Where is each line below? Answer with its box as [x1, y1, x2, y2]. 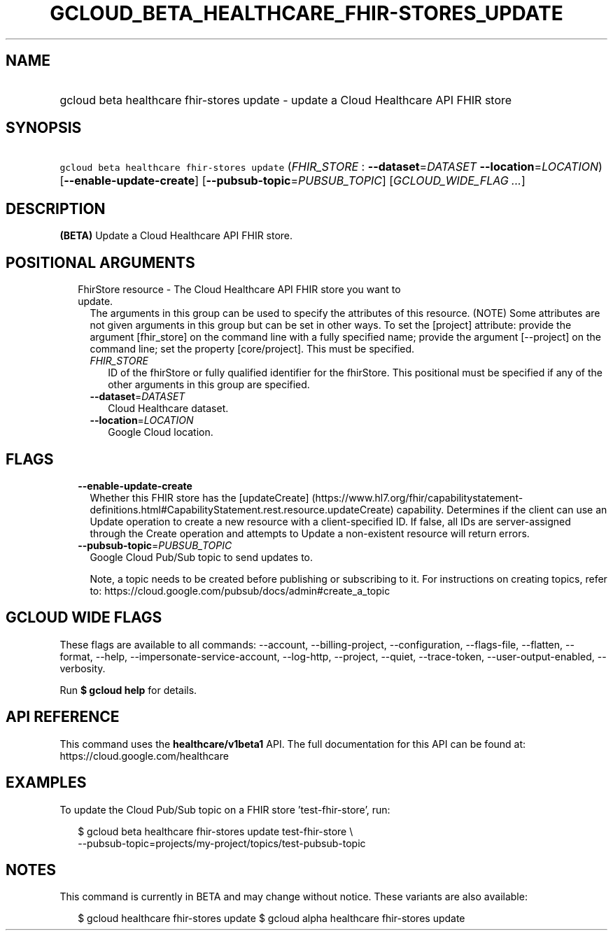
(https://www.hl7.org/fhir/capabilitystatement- [311, 491, 523, 504]
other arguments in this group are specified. [108, 378, 310, 391]
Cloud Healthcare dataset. [108, 402, 229, 415]
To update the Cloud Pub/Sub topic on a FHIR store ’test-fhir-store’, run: [59, 803, 390, 816]
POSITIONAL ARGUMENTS [6, 253, 195, 271]
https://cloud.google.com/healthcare [59, 749, 229, 762]
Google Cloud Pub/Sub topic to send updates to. [90, 551, 313, 563]
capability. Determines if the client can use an [396, 503, 607, 516]
